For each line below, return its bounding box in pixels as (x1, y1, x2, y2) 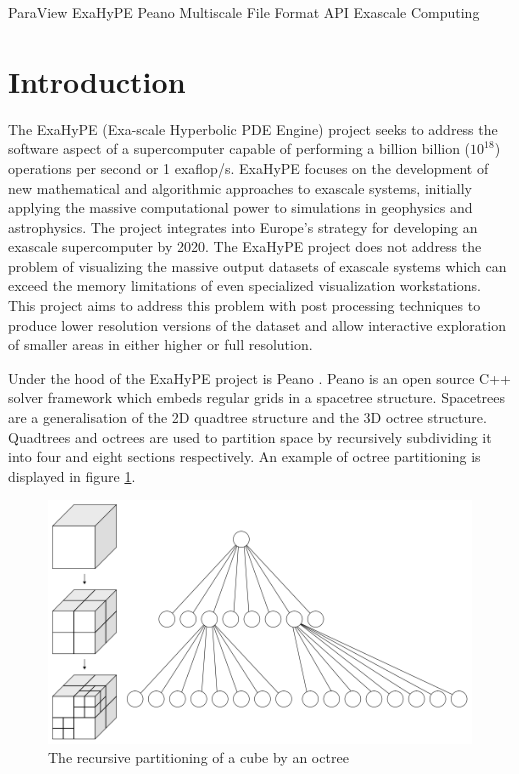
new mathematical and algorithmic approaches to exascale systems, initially (8, 177, 472, 198)
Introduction (8, 60, 186, 101)
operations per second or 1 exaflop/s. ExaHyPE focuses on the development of (8, 157, 489, 178)
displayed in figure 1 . (8, 465, 136, 486)
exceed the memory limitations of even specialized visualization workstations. (8, 275, 481, 296)
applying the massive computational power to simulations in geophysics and (8, 197, 473, 218)
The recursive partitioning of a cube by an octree (48, 747, 349, 768)
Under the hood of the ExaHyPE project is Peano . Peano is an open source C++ (8, 367, 512, 388)
